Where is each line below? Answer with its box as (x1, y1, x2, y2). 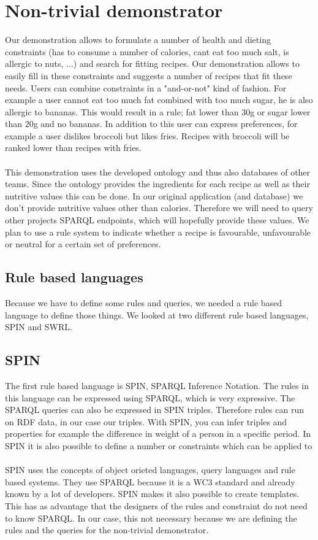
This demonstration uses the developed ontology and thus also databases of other (5, 165, 311, 178)
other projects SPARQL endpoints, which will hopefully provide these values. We (5, 214, 309, 226)
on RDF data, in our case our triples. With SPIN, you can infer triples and (5, 415, 287, 428)
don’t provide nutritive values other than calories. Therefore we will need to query (5, 201, 313, 214)
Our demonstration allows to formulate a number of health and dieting (5, 33, 271, 46)
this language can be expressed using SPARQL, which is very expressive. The (5, 391, 295, 404)
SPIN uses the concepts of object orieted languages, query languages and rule (5, 463, 295, 476)
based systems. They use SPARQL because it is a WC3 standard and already (5, 475, 295, 488)
